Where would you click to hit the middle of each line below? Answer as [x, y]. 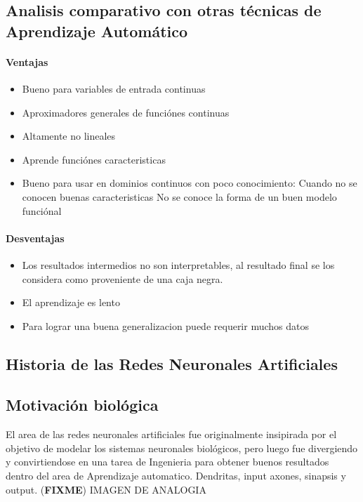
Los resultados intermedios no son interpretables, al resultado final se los [178, 264]
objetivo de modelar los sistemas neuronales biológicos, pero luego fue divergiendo [182, 448]
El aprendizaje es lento [71, 302]
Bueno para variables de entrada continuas [114, 88]
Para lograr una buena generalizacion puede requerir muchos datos [165, 325]
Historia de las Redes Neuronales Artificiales [172, 363]
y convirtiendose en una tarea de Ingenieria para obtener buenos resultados [167, 462]
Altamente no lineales [69, 136]
